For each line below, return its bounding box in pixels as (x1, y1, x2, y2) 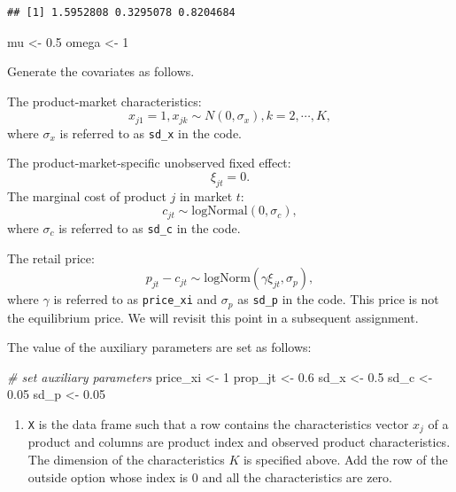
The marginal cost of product (7, 186, 166, 205)
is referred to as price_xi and (53, 290, 218, 308)
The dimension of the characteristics (27, 450, 225, 469)
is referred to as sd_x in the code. (59, 123, 242, 142)
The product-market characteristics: (7, 91, 202, 110)
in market (179, 186, 233, 205)
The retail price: (7, 248, 95, 267)
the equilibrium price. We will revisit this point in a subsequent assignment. (7, 308, 419, 326)
